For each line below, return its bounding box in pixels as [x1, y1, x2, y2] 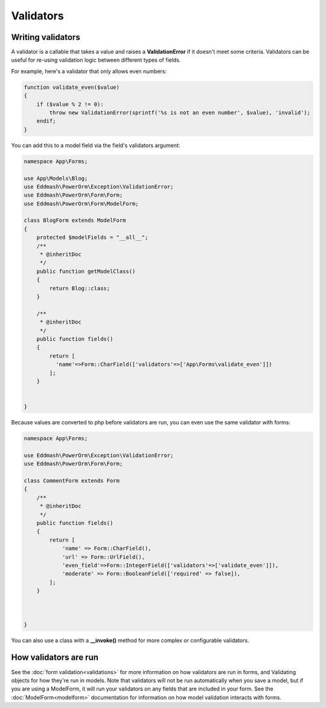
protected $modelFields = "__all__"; [36, 234, 149, 241]
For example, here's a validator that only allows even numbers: [11, 67, 167, 75]
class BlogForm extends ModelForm [24, 217, 126, 224]
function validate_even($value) [24, 83, 120, 91]
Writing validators [11, 32, 81, 42]
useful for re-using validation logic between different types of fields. [11, 56, 181, 63]
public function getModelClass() [36, 268, 136, 274]
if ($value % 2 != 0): [36, 100, 104, 108]
